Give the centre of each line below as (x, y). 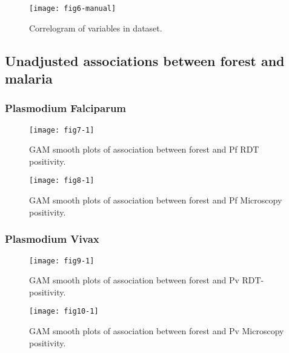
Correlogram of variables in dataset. (96, 28)
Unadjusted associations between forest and (145, 60)
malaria (29, 78)
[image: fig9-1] (62, 261)
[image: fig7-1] (62, 130)
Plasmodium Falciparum (66, 108)
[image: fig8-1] (62, 181)
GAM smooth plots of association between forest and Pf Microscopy (156, 200)
